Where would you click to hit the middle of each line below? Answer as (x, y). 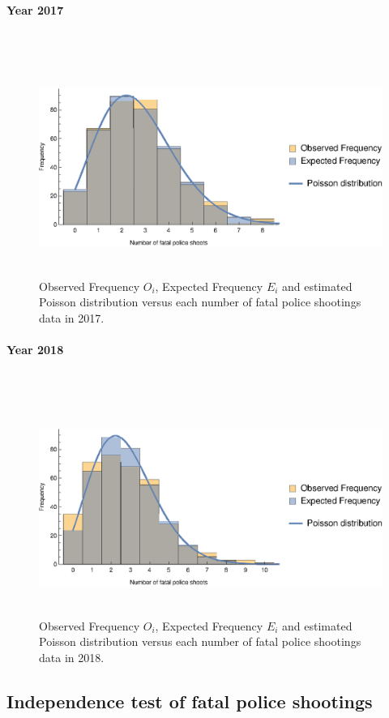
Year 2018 (35, 349)
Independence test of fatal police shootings (190, 701)
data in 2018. (72, 658)
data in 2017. (72, 317)
